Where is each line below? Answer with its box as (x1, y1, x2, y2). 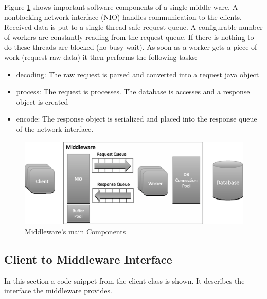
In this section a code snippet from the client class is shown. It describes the (4, 275, 245, 286)
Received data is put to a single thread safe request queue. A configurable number (4, 22, 263, 32)
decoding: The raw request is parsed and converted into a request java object (16, 69, 259, 79)
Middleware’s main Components (25, 226, 126, 237)
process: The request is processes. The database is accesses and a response (16, 86, 250, 97)
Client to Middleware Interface (4, 251, 172, 267)
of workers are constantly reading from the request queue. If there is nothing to (4, 31, 254, 42)
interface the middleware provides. (4, 285, 112, 296)
